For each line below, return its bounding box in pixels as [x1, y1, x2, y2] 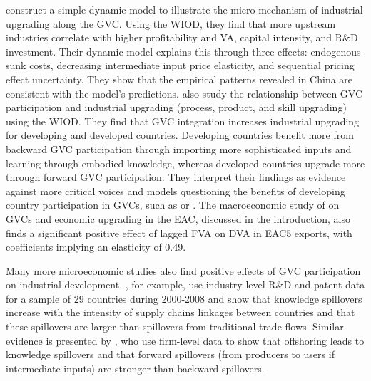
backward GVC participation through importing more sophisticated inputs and [6, 141, 352, 156]
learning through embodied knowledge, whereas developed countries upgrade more [6, 155, 365, 170]
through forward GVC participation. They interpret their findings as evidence [6, 169, 346, 184]
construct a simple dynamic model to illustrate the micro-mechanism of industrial [6, 2, 363, 16]
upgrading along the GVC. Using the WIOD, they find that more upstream [6, 16, 336, 31]
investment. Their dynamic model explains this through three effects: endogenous [6, 43, 361, 58]
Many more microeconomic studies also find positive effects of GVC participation [6, 263, 361, 278]
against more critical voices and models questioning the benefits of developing [6, 183, 345, 198]
